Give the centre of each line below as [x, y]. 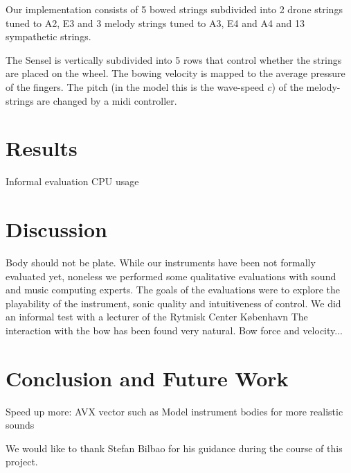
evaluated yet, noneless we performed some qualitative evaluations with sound [171, 276]
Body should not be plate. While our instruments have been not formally [161, 262]
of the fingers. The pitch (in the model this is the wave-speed [135, 86]
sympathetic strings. [48, 36]
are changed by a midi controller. [107, 100]
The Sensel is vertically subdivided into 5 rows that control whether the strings [174, 59]
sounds [20, 425]
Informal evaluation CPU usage [72, 181]
